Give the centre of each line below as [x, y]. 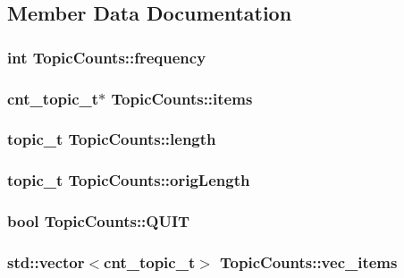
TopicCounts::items [182, 98]
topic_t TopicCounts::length [112, 139]
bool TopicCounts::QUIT [99, 221]
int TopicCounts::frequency [107, 57]
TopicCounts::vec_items [309, 261]
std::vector [46, 261]
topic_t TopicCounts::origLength [129, 180]
